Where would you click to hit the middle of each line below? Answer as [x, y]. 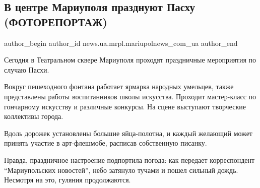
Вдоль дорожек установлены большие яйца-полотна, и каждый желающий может [128, 133]
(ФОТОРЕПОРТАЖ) [56, 21]
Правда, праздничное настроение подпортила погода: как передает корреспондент [129, 160]
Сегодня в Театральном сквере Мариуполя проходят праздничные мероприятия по [130, 60]
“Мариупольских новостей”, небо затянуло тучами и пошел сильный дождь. [121, 170]
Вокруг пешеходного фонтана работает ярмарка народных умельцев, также [119, 86]
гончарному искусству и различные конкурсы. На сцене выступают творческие [125, 106]
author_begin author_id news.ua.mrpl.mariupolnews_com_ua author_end [121, 43]
